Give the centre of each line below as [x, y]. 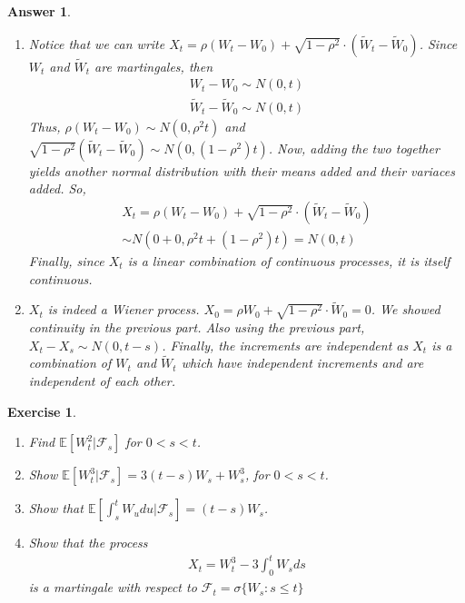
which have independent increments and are [302, 363]
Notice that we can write [97, 43]
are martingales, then [153, 66]
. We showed [406, 309]
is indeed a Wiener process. [124, 309]
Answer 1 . [39, 11]
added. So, [57, 188]
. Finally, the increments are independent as [285, 345]
